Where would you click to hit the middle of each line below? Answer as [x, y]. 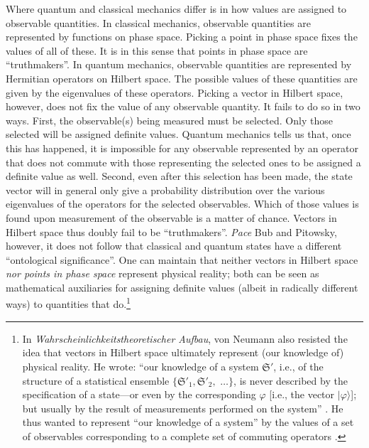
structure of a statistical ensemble [96, 380]
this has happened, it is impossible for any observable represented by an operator [182, 148]
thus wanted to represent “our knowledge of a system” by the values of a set [188, 422]
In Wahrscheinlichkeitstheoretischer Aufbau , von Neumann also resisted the [185, 338]
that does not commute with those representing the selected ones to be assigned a [183, 162]
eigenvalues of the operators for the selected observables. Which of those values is [182, 204]
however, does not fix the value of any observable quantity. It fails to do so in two [183, 106]
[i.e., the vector [302, 394]
